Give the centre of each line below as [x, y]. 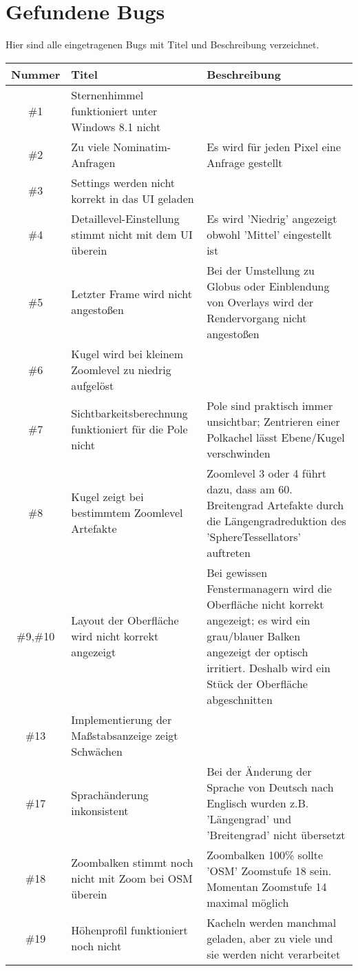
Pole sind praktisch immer [270, 405]
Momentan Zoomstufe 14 [267, 886]
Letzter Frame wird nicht [131, 294]
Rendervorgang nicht [257, 317]
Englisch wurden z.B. [258, 803]
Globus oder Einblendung [268, 286]
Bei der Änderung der [259, 771]
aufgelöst [93, 385]
